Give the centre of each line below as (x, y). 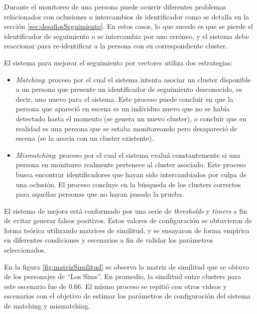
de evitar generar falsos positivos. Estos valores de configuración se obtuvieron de (128, 220)
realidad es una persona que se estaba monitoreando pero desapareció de (127, 128)
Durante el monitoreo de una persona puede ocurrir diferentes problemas (115, 6)
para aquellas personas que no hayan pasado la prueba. (100, 194)
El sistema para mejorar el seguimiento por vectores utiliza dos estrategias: (118, 62)
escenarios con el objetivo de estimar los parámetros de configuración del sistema (127, 296)
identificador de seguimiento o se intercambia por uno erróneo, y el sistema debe (127, 36)
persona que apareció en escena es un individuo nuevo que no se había (123, 109)
